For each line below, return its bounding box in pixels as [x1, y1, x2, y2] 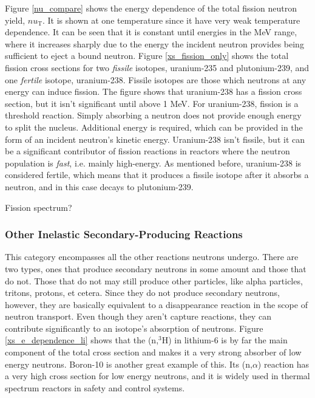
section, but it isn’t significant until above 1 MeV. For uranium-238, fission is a [5, 97, 299, 109]
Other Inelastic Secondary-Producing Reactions [5, 227, 243, 242]
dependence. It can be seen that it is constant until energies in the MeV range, [5, 26, 297, 38]
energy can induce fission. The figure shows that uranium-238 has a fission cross [5, 85, 302, 98]
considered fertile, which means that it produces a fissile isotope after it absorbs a [5, 168, 309, 181]
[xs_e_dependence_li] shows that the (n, [5, 334, 159, 346]
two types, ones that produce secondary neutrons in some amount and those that [5, 262, 307, 275]
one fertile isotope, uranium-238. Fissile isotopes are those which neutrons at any [5, 73, 307, 86]
